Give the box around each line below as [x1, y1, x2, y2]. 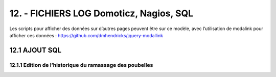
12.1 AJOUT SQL [9, 46, 61, 55]
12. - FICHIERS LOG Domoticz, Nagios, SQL [9, 8, 194, 19]
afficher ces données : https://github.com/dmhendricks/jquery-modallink [9, 32, 164, 38]
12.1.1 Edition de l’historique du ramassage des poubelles [9, 61, 153, 68]
